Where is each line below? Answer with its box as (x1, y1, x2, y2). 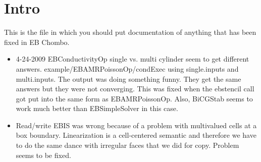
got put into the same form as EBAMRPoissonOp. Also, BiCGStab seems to (16, 93, 253, 103)
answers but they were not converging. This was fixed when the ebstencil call (16, 83, 254, 94)
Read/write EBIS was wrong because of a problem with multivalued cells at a (16, 120, 257, 130)
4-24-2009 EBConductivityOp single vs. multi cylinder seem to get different (16, 53, 249, 64)
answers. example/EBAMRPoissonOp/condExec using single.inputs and (16, 63, 239, 74)
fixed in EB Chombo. (4, 36, 70, 47)
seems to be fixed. (16, 149, 71, 160)
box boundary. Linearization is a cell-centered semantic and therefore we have (16, 130, 256, 140)
